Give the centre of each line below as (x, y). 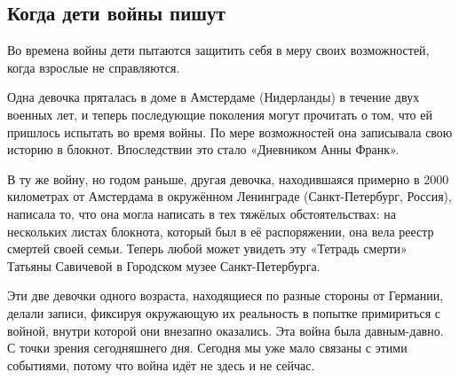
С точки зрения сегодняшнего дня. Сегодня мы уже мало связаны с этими (207, 348)
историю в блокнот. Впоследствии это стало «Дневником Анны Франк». (203, 149)
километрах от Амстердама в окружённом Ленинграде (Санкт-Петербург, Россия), (229, 196)
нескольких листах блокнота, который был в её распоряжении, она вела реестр (221, 231)
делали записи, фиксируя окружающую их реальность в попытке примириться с (224, 312)
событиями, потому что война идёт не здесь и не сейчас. (161, 364)
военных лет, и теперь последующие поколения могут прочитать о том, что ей (220, 114)
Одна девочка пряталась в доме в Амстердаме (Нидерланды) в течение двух (214, 97)
